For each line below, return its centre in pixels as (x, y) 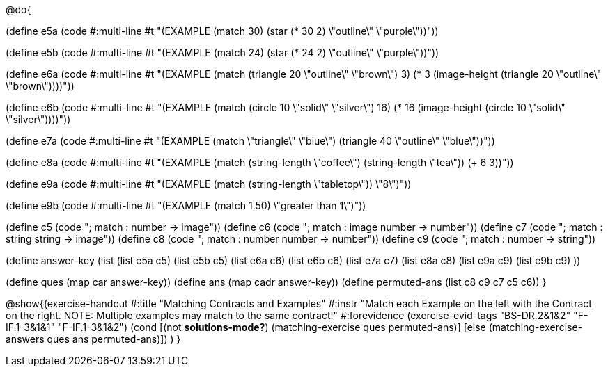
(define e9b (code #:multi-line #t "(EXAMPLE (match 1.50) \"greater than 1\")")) (186, 205)
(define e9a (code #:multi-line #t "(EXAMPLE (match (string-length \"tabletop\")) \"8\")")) (209, 184)
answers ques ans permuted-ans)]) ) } (93, 339)
